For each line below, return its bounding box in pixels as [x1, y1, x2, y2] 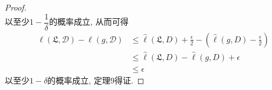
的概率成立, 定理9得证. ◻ [47, 74, 145, 86]
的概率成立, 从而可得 [49, 15, 129, 28]
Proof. [5, 1, 27, 13]
